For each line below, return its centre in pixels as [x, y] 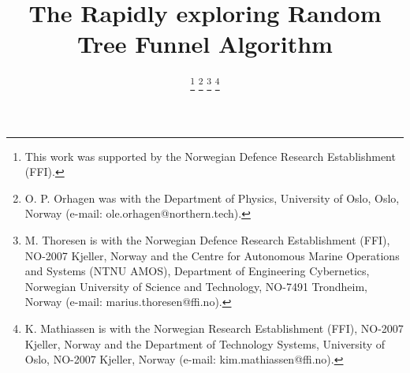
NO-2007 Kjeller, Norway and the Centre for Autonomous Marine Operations [212, 255]
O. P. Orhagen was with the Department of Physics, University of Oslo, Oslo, [212, 198]
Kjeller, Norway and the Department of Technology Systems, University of [205, 343]
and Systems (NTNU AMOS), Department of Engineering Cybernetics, [197, 271]
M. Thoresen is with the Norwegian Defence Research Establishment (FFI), [207, 239]
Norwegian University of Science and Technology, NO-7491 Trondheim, [196, 286]
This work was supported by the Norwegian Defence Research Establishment [210, 156]
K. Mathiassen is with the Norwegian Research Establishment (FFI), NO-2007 [214, 328]
